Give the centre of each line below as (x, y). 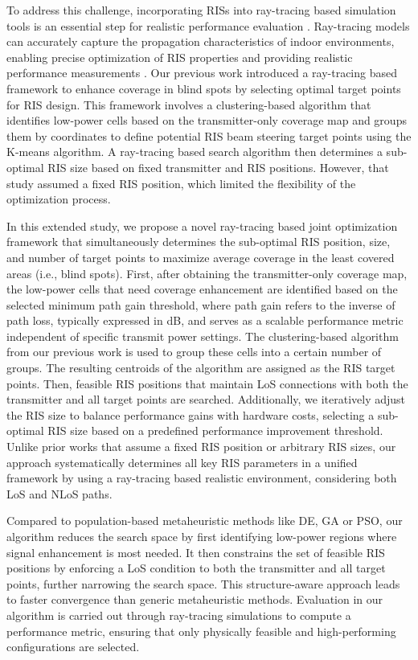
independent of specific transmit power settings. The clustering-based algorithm (203, 336)
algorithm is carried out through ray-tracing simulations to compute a (179, 615)
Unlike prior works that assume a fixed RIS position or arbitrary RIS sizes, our (201, 447)
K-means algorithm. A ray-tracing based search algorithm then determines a (195, 152)
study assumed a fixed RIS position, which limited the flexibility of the (181, 183)
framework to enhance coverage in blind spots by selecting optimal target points (204, 88)
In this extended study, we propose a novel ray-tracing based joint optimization (202, 225)
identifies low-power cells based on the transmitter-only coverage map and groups (207, 120)
